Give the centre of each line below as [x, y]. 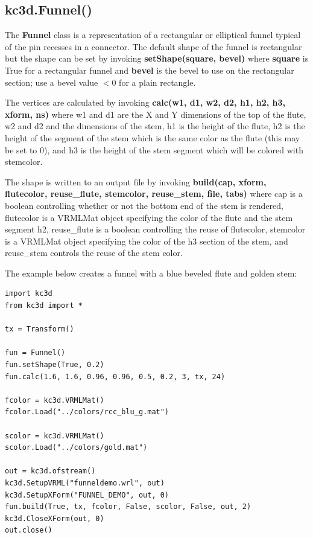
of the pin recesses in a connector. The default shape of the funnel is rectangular [153, 46]
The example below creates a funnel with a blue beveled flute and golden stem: [151, 273]
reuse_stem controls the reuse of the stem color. [94, 253]
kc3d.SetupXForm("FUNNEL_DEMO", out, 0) [87, 495]
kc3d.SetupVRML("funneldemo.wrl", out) [85, 483]
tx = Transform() [40, 329]
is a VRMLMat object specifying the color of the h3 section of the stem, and [147, 241]
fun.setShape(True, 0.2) [55, 365]
